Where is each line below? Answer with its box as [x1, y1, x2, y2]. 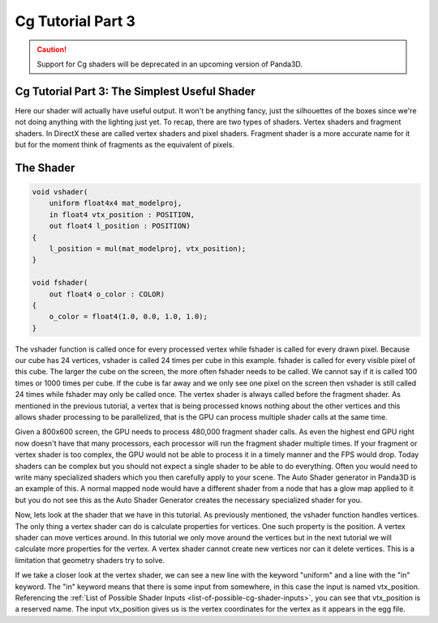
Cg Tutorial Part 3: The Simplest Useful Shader [15, 84, 255, 98]
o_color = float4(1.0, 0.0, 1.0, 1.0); [49, 312, 208, 322]
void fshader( [32, 278, 88, 288]
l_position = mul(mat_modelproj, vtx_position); [49, 244, 247, 253]
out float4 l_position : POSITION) [49, 221, 191, 231]
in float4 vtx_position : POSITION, [49, 210, 195, 219]
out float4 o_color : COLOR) [49, 289, 165, 299]
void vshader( [32, 187, 88, 197]
